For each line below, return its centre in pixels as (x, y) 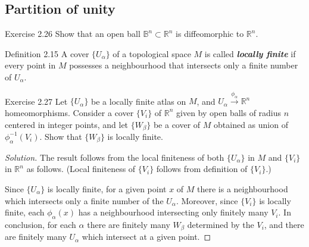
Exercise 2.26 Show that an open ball (73, 34)
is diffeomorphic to (210, 34)
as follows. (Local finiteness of (81, 169)
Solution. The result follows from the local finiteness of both (115, 157)
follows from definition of (202, 169)
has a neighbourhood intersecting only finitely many (173, 212)
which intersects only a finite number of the (84, 200)
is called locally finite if (250, 53)
